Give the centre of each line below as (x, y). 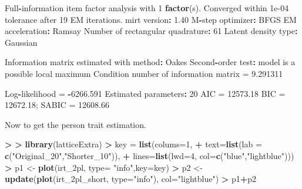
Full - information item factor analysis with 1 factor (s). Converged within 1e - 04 (147, 8)
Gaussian (21, 42)
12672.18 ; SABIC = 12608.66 (57, 105)
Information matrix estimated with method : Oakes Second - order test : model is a (150, 62)
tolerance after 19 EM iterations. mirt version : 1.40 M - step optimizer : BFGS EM (151, 19)
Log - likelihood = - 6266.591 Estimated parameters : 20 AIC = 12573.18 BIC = (145, 93)
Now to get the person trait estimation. (75, 124)
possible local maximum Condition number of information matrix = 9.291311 (144, 73)
